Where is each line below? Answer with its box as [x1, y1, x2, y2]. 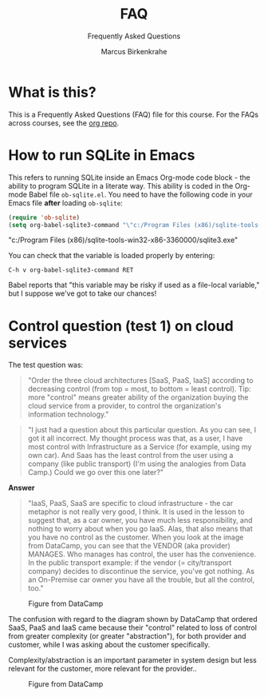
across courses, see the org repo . [8, 117, 120, 128]
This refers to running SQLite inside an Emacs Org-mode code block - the [8, 173, 250, 182]
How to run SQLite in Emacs [8, 145, 195, 164]
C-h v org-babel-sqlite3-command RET [8, 266, 134, 274]
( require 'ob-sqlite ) [8, 213, 81, 221]
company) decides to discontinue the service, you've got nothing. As [27, 567, 255, 576]
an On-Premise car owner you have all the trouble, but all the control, [27, 575, 255, 584]
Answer [8, 483, 35, 492]
